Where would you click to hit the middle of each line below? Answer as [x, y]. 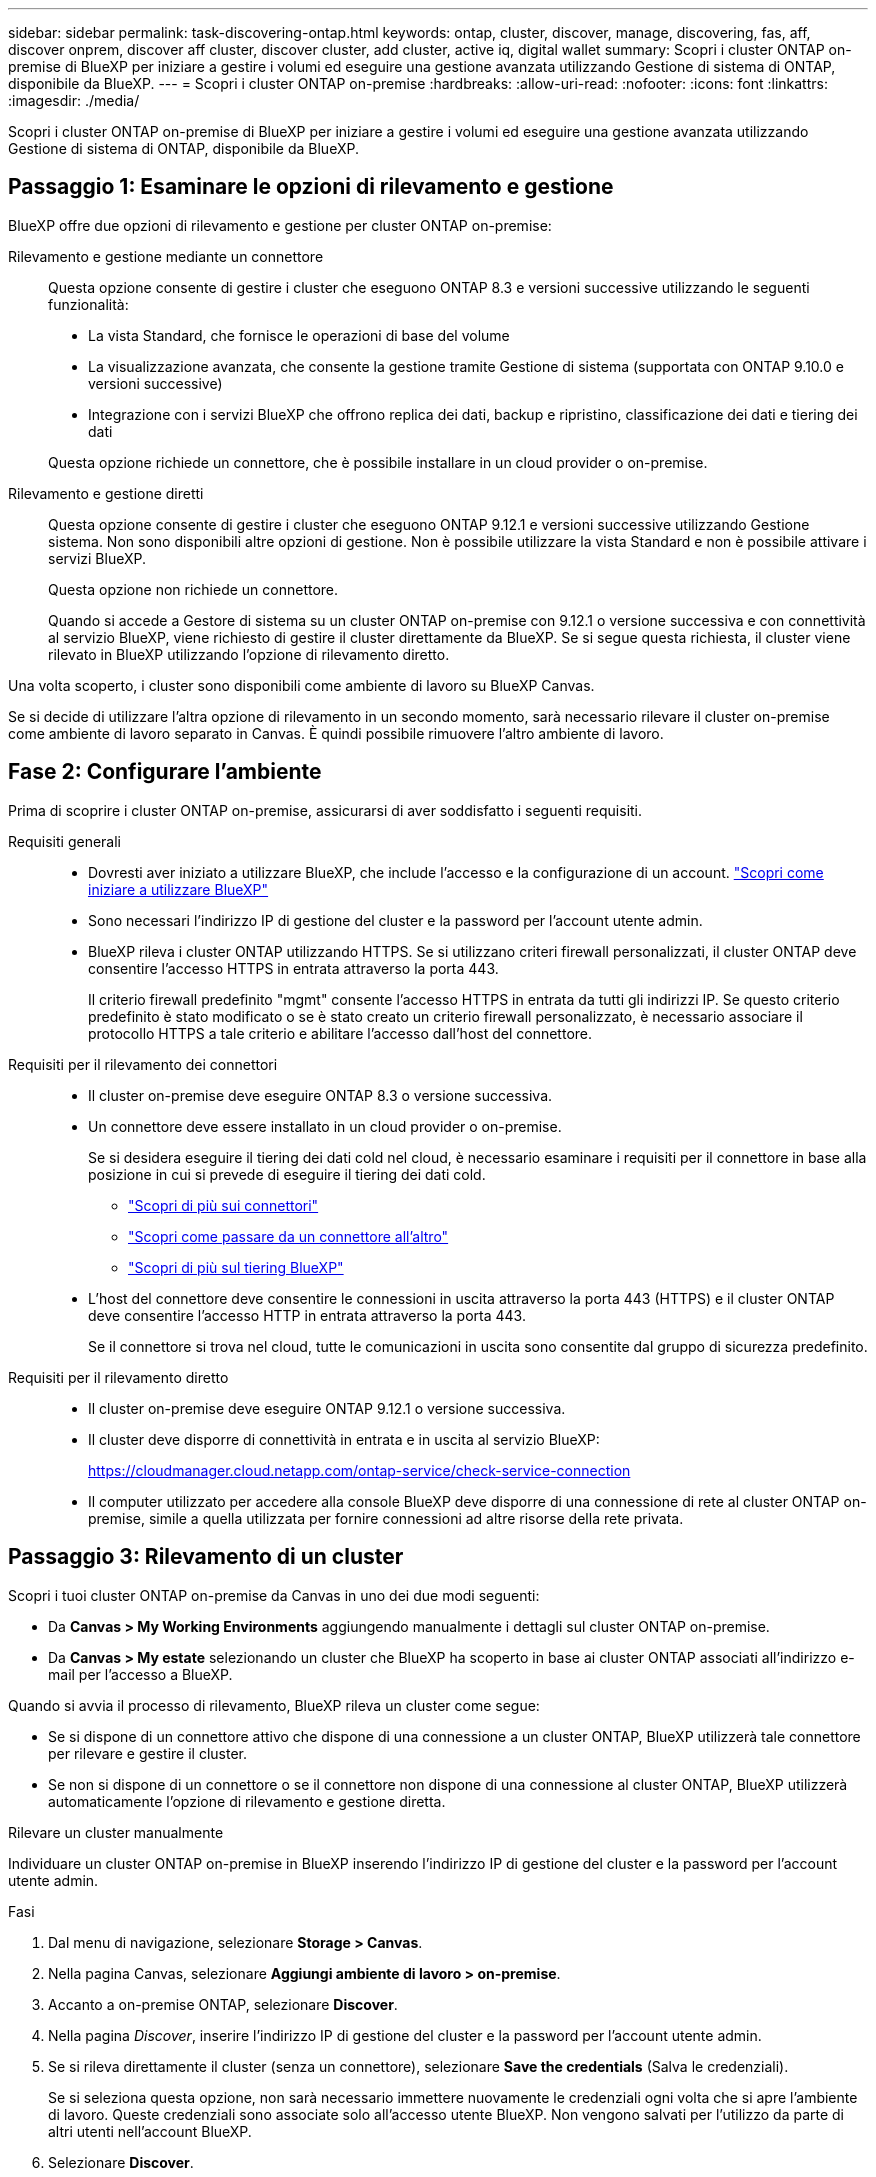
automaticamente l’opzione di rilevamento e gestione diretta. [247, 1801]
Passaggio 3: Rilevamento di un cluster [206, 1557]
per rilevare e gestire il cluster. [147, 1753]
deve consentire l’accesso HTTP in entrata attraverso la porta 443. [307, 1315]
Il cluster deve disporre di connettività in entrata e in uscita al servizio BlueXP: [344, 1439]
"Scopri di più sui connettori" [223, 1205]
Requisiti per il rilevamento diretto [118, 1377]
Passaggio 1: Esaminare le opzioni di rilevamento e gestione [311, 187]
